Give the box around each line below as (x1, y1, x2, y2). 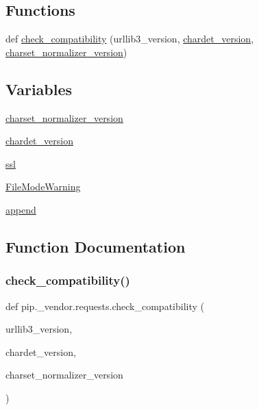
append (5, 202, 36, 216)
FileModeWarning (5, 179, 81, 194)
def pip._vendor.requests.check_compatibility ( (5, 298, 204, 313)
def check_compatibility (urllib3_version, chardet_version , (5, 31, 254, 46)
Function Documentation (5, 235, 186, 257)
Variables (5, 78, 73, 99)
